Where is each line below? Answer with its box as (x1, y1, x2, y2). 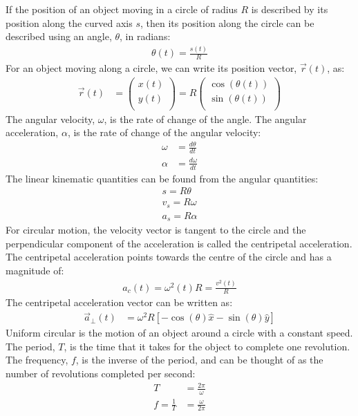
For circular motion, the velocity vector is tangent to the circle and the (6, 223, 306, 237)
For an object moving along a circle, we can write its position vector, (6, 60, 297, 75)
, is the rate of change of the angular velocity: (67, 125, 261, 140)
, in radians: (120, 29, 171, 44)
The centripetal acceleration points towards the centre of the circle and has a (6, 249, 332, 264)
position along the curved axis (6, 15, 133, 30)
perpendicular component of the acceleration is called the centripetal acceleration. (6, 236, 352, 250)
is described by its (251, 2, 328, 16)
